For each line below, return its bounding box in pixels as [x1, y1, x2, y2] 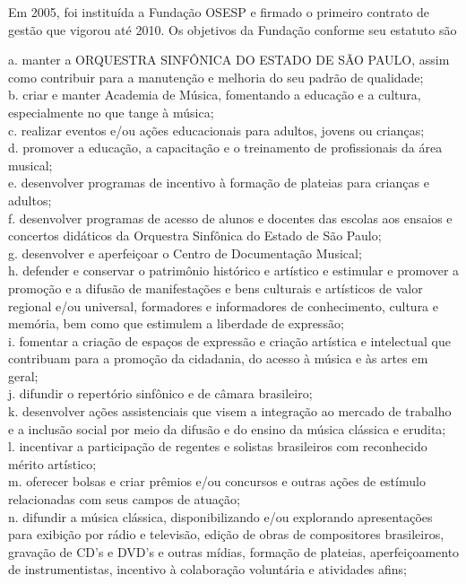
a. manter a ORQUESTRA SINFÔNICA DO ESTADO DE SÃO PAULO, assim [8, 50, 450, 69]
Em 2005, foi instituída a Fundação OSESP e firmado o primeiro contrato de [8, 3, 430, 21]
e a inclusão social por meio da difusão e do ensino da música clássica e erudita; [8, 419, 446, 438]
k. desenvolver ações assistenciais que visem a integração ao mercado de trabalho [8, 402, 452, 421]
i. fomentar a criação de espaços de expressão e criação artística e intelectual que [8, 331, 451, 350]
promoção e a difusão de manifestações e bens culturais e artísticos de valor [8, 278, 423, 297]
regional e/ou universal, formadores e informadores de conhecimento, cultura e [8, 296, 439, 315]
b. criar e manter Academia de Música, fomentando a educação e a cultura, [8, 85, 421, 104]
